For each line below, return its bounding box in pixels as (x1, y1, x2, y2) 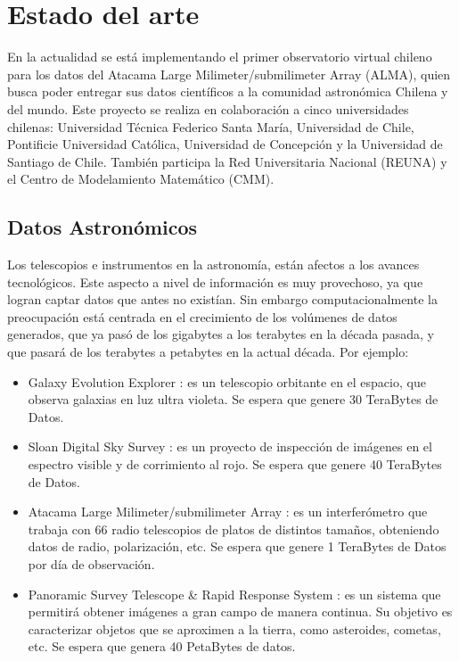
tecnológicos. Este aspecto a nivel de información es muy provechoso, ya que (7, 272, 423, 291)
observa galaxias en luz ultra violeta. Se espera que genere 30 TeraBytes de (28, 390, 439, 409)
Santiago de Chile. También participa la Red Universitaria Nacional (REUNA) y (7, 152, 447, 170)
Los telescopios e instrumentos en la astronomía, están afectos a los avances (7, 255, 420, 274)
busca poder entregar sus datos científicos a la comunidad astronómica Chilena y (7, 82, 448, 101)
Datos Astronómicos (7, 213, 198, 241)
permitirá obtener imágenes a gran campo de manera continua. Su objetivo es (28, 602, 453, 621)
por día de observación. (28, 554, 155, 573)
